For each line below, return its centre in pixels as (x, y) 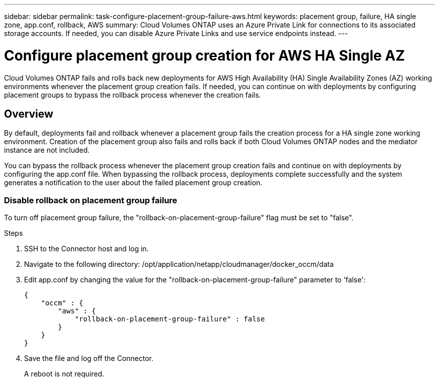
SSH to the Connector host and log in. (86, 249)
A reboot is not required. (64, 374)
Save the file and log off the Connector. (89, 358)
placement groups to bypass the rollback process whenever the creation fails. (133, 95)
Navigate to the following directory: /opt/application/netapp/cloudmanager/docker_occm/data (179, 264)
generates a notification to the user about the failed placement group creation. (133, 183)
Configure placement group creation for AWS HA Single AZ (204, 55)
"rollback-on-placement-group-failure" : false (170, 319)
